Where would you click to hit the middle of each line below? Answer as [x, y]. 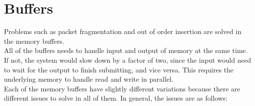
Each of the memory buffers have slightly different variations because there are [122, 88]
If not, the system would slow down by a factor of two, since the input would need [127, 60]
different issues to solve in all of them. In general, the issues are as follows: [116, 98]
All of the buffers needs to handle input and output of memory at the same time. [126, 50]
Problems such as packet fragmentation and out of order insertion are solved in [123, 31]
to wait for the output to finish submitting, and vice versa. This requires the [119, 69]
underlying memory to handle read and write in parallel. [89, 79]
